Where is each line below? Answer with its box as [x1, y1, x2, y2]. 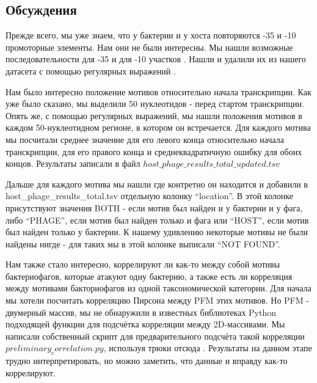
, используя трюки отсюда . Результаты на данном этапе [103, 341, 312, 354]
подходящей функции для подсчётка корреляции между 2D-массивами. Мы [5, 318, 285, 330]
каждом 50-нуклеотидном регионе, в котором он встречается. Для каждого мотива [5, 121, 311, 134]
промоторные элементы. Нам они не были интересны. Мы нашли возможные [5, 40, 293, 53]
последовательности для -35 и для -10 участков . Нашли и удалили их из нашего [5, 53, 306, 65]
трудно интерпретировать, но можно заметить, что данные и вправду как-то [5, 354, 288, 367]
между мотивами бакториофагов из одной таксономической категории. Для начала [5, 282, 312, 294]
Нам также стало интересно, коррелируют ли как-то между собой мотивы [5, 258, 280, 271]
